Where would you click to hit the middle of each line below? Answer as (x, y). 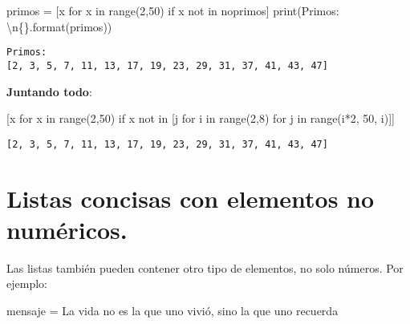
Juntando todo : (49, 91)
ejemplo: (27, 283)
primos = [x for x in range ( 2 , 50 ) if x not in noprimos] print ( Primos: (173, 10)
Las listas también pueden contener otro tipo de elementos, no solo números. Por (205, 267)
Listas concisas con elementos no (191, 198)
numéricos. (67, 229)
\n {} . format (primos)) (59, 26)
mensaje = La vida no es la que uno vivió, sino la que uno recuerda (173, 310)
